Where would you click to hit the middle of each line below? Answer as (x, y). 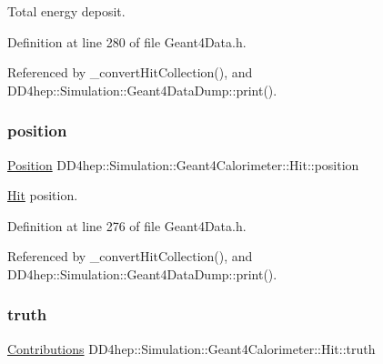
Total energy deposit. (66, 11)
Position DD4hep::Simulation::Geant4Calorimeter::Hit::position (183, 164)
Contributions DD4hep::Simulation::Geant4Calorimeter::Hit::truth (191, 348)
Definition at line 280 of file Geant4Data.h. (127, 41)
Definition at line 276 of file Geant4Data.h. (127, 225)
